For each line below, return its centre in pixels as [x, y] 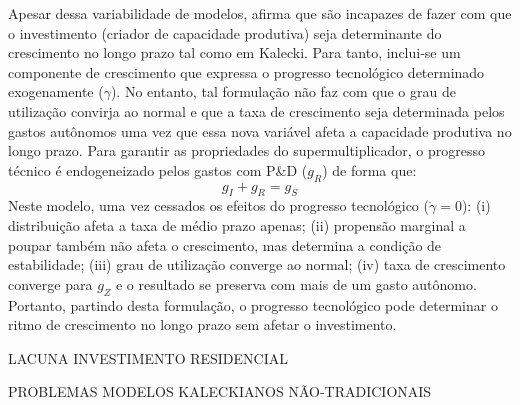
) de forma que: [369, 169]
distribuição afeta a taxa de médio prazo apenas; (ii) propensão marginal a [237, 224]
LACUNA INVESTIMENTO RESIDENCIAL [148, 357]
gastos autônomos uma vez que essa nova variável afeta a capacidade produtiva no [260, 130]
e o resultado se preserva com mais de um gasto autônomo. [296, 283]
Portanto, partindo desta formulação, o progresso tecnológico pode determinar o [253, 304]
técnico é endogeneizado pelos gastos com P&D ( [158, 169]
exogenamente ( [56, 91]
